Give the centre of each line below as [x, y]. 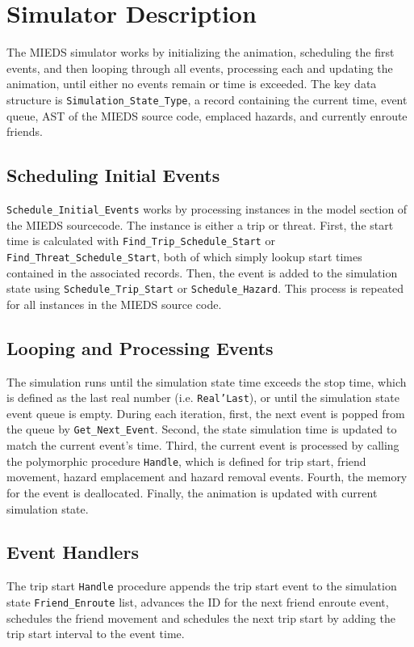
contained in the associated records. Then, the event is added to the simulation [202, 272]
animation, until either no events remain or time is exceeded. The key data [192, 84]
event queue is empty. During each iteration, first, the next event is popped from [206, 413]
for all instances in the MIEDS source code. [114, 304]
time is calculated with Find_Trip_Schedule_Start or [141, 241]
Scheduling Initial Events [113, 175]
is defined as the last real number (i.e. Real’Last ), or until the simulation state [203, 398]
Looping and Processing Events [140, 347]
